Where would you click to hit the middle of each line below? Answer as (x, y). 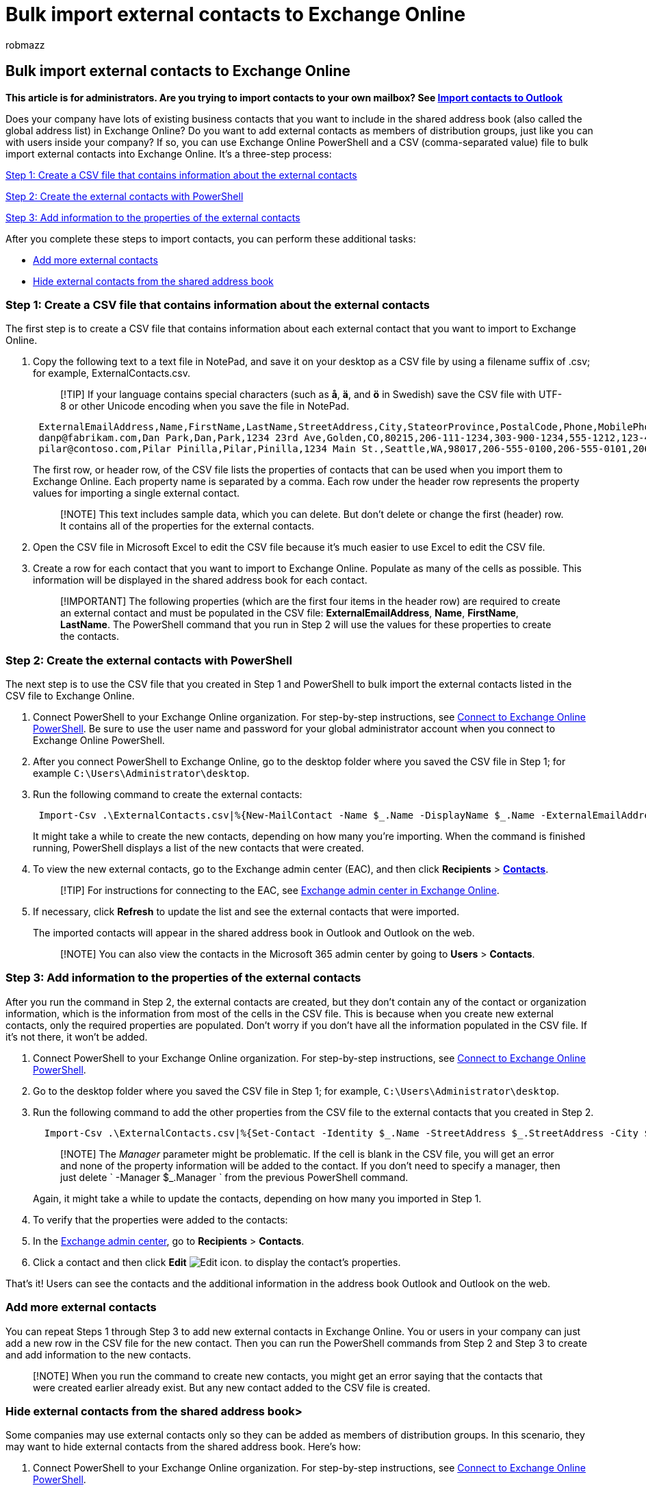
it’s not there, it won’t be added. (77, 1036)
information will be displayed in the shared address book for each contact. (200, 580)
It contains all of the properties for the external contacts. (188, 526)
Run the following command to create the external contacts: (168, 795)
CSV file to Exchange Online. (70, 696)
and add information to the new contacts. (98, 1354)
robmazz (25, 45)
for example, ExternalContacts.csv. (112, 373)
